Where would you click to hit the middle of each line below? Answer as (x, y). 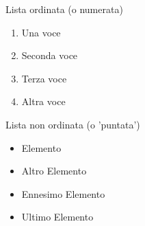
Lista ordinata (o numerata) (64, 9)
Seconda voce (50, 55)
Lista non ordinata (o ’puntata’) (73, 124)
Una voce (41, 32)
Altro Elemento (54, 171)
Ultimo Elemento (57, 217)
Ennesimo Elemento (63, 193)
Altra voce (43, 101)
